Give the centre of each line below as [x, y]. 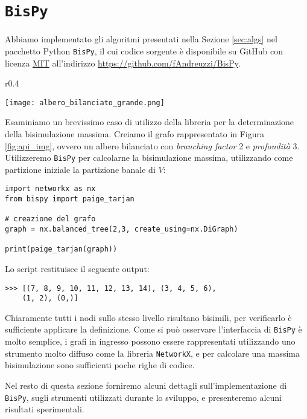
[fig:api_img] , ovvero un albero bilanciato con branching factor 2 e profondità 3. [152, 145]
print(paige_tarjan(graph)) [61, 249]
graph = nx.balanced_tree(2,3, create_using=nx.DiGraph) [122, 229]
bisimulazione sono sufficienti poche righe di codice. [100, 365]
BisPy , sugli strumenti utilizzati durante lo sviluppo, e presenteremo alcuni [144, 397]
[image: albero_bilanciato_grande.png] [85, 102]
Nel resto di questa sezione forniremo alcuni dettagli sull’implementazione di [146, 385]
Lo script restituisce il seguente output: [77, 268]
